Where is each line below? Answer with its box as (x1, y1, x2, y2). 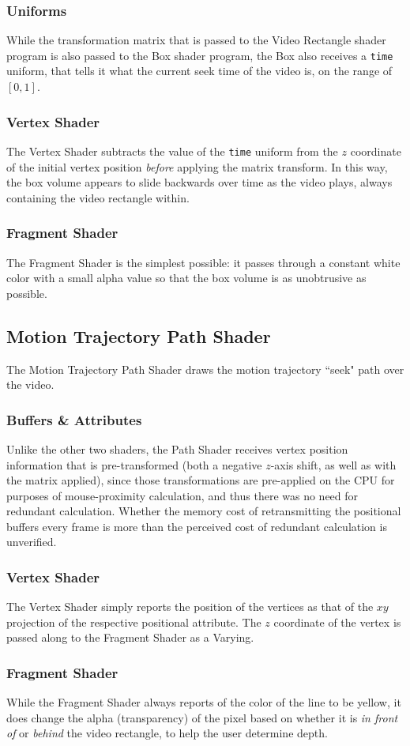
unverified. (6, 533, 57, 550)
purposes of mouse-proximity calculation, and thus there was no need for (6, 487, 359, 503)
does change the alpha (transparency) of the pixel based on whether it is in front (6, 709, 398, 725)
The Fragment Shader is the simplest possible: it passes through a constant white (6, 254, 401, 270)
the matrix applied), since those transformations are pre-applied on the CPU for (6, 472, 395, 488)
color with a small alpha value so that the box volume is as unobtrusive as (6, 269, 367, 286)
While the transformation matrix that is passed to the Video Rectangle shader (6, 32, 386, 48)
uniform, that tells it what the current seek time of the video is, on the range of (6, 62, 393, 79)
